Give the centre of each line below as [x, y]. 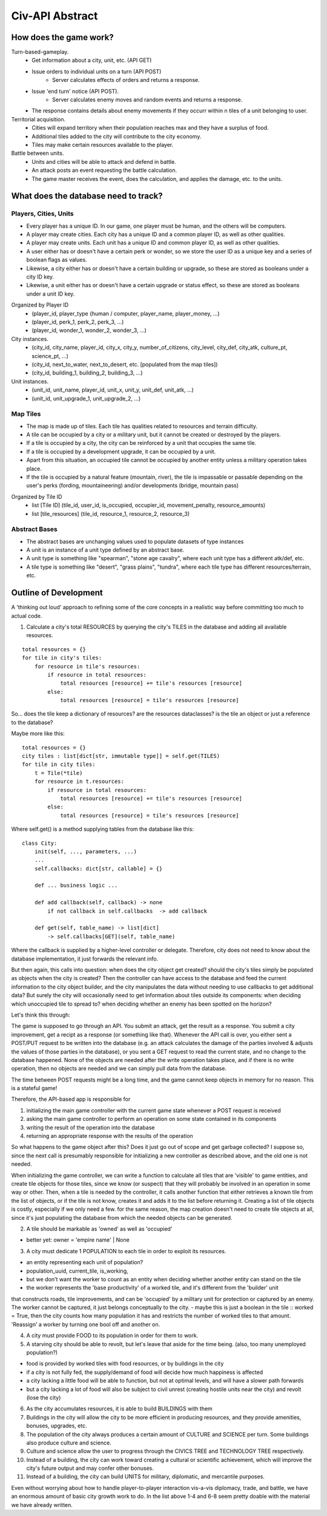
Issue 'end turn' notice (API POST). [75, 91]
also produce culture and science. [69, 1443]
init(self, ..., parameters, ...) [86, 851]
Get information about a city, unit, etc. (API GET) [92, 60]
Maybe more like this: [38, 734]
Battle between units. [38, 153]
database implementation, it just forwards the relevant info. [85, 958]
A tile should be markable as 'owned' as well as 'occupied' [99, 1228]
